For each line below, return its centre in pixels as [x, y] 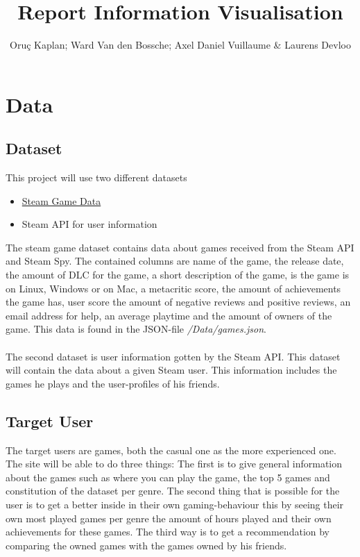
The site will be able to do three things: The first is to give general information [174, 464]
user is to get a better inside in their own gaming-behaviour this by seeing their [175, 504]
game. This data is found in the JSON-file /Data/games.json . [136, 329]
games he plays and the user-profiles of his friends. [113, 383]
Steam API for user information [89, 224]
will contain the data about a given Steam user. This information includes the [171, 370]
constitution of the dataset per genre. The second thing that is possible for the [173, 491]
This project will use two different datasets [96, 177]
